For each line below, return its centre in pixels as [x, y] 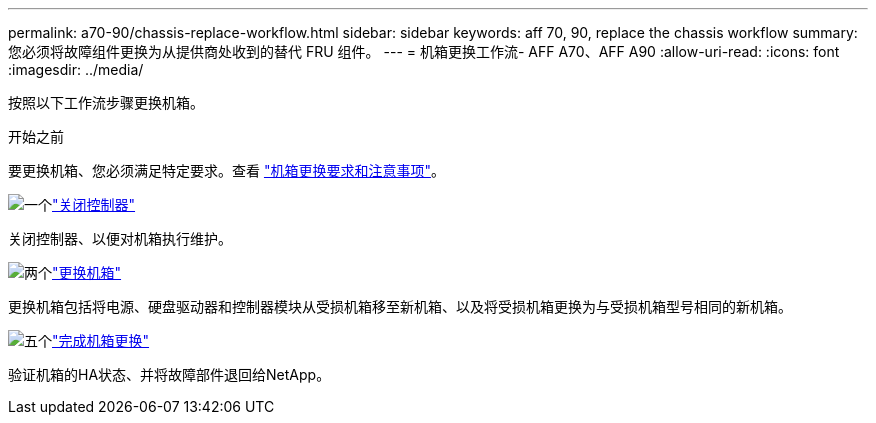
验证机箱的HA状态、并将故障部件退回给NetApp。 [169, 374]
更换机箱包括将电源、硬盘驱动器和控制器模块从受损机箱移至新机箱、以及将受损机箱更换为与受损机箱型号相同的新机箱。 [400, 306]
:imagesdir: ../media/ [76, 69]
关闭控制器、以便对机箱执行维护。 [120, 238]
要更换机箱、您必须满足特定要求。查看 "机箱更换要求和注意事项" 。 [226, 170]
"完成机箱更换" [101, 340]
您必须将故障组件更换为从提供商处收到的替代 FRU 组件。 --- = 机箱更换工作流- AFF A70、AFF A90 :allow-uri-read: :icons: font [424, 51]
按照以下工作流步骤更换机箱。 [106, 102]
